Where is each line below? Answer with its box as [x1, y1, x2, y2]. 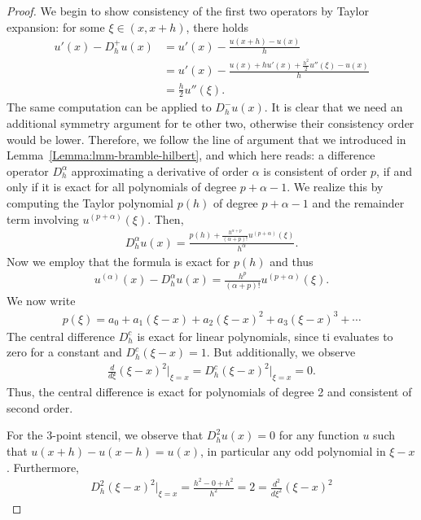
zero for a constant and [7, 343, 122, 361]
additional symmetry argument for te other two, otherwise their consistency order [7, 114, 414, 131]
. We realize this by [287, 178, 384, 195]
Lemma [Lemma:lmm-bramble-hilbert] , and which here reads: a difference [7, 146, 375, 164]
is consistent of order [263, 162, 367, 179]
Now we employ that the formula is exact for [7, 252, 230, 269]
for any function [278, 426, 359, 444]
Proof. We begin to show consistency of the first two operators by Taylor [7, 2, 369, 19]
